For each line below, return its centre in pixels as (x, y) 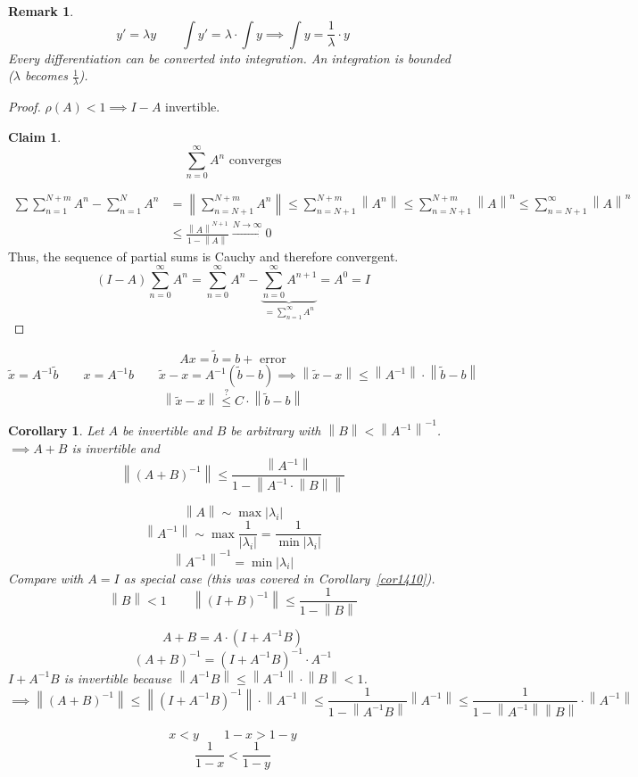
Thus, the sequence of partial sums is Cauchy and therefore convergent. (203, 256)
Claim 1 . (35, 136)
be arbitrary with (276, 430)
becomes (46, 75)
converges (255, 161)
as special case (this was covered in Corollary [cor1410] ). (279, 578)
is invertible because (118, 678)
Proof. (25, 107)
